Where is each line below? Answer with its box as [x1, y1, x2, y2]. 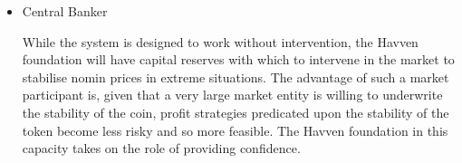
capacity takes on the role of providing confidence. [22, 139, 301, 158]
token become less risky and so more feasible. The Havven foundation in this [22, 120, 448, 139]
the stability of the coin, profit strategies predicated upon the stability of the [22, 102, 449, 121]
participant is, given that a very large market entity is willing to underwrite [22, 85, 443, 104]
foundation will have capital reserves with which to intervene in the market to [22, 50, 455, 69]
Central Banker [22, 2, 108, 20]
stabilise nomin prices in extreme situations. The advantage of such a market [22, 67, 449, 86]
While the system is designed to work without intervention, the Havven [22, 32, 419, 51]
